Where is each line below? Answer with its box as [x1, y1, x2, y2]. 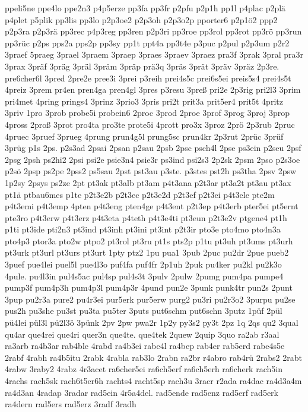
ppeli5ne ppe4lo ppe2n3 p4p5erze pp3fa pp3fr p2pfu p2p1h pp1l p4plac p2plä [5, 2, 286, 14]
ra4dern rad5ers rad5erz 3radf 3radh [5, 398, 136, 410]
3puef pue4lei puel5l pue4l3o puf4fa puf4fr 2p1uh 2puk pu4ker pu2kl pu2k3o [5, 258, 282, 271]
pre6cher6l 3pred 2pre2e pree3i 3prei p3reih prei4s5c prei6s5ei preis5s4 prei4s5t [5, 71, 291, 84]
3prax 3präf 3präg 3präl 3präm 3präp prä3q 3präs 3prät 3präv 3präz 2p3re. [5, 59, 280, 72]
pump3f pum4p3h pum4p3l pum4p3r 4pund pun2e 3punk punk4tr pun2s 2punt [5, 281, 293, 294]
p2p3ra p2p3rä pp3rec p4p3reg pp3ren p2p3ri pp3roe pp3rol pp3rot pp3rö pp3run [5, 25, 302, 37]
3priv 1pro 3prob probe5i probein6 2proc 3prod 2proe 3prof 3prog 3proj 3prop [5, 106, 290, 119]
